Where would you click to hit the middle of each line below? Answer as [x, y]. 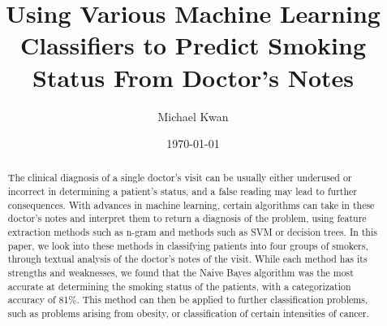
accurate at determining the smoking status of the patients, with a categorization [179, 286]
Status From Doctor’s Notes [193, 77]
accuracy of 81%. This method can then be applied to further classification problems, [188, 300]
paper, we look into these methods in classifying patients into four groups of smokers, [188, 245]
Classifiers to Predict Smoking [193, 45]
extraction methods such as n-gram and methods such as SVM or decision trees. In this [192, 232]
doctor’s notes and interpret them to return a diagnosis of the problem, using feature [187, 218]
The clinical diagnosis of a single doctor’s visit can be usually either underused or [180, 178]
